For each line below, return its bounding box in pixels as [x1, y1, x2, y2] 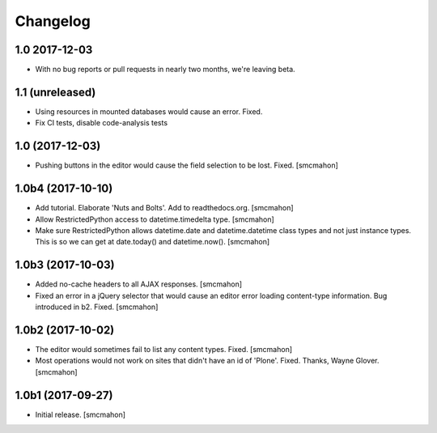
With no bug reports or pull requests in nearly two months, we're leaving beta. [35, 65, 295, 74]
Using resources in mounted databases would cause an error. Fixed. [35, 106, 263, 117]
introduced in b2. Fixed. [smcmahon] [35, 302, 159, 312]
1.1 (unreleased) [15, 85, 96, 99]
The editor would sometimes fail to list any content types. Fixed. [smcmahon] [35, 344, 293, 354]
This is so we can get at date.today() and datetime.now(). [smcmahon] [35, 237, 270, 247]
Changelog [15, 12, 91, 30]
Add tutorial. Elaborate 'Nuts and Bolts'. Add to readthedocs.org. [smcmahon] [35, 203, 295, 213]
